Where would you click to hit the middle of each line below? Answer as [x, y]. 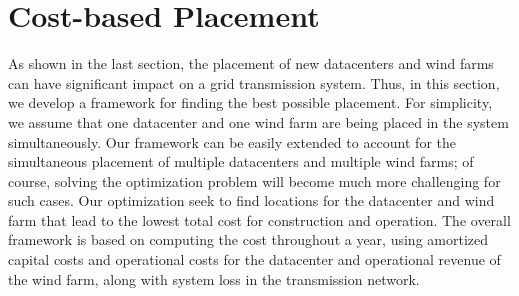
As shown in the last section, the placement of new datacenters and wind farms [251, 63]
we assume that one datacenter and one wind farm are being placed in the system [258, 121]
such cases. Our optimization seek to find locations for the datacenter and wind [251, 200]
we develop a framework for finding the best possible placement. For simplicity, [250, 102]
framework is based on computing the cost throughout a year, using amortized [248, 239]
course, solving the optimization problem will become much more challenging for [254, 180]
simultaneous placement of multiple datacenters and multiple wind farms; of [241, 161]
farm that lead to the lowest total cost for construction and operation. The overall [259, 219]
